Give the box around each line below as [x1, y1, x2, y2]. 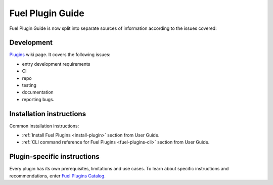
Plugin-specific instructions [9, 152, 100, 161]
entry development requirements [22, 61, 90, 67]
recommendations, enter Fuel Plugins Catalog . [9, 172, 106, 179]
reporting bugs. [22, 96, 55, 102]
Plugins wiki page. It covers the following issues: [9, 52, 111, 58]
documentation [22, 89, 54, 96]
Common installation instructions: [9, 123, 79, 129]
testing [22, 82, 36, 88]
